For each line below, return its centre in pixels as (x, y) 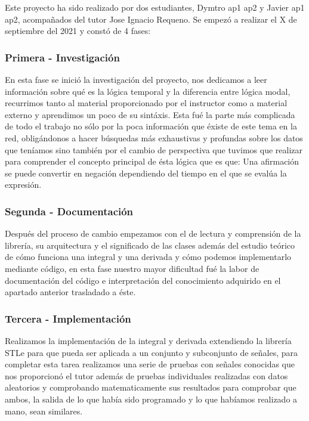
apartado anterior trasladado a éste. (70, 292)
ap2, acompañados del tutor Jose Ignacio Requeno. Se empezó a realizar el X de (151, 19)
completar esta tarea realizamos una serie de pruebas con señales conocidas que (150, 364)
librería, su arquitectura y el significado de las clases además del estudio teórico (150, 245)
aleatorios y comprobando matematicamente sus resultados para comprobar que (151, 387)
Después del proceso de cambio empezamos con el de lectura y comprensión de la (153, 233)
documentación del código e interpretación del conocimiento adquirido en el (143, 280)
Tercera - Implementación (68, 318)
